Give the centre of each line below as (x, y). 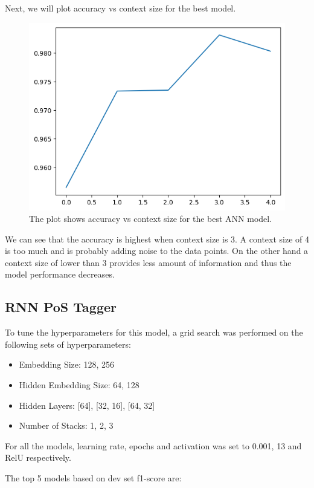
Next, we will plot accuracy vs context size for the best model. (120, 8)
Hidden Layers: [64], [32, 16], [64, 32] (87, 405)
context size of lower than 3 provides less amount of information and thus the (148, 262)
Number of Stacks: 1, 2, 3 (66, 425)
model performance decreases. (60, 274)
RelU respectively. (38, 457)
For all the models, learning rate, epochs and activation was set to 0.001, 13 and (153, 445)
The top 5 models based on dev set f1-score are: (93, 478)
